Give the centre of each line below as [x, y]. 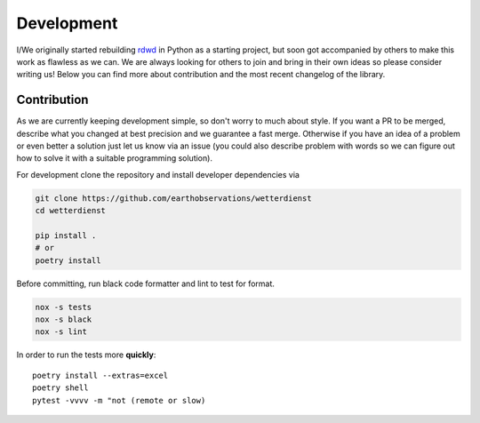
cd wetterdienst [71, 211]
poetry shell [60, 388]
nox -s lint [61, 332]
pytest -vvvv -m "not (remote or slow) [119, 400]
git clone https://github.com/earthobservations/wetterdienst [173, 198]
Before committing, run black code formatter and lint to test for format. [146, 283]
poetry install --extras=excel [100, 375]
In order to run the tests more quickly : [86, 355]
